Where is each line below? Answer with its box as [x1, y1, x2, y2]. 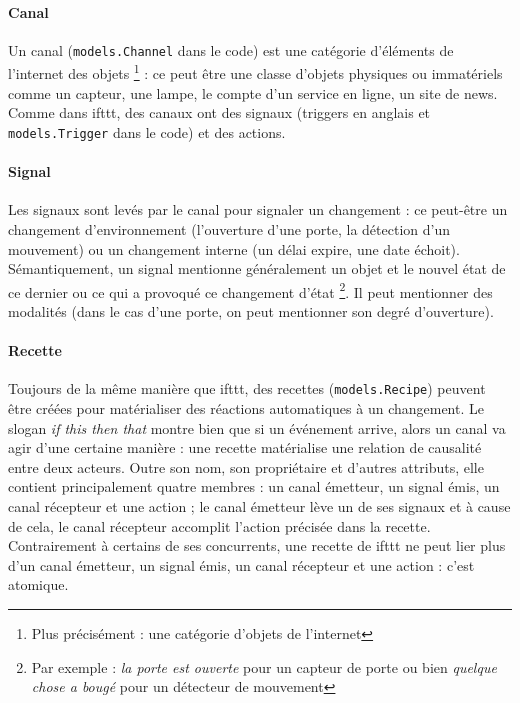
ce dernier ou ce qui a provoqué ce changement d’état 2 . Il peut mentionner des [8, 278, 493, 302]
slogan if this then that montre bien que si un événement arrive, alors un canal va [8, 417, 506, 438]
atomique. [8, 574, 69, 595]
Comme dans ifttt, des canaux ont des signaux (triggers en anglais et [8, 102, 431, 123]
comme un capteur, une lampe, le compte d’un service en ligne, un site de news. [8, 82, 498, 103]
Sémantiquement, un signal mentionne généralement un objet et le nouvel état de [8, 258, 506, 279]
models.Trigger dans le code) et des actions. [8, 121, 286, 142]
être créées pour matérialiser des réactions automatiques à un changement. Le [8, 398, 484, 419]
